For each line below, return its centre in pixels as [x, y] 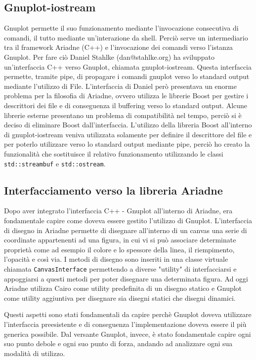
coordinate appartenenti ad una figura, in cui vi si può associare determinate [120, 240]
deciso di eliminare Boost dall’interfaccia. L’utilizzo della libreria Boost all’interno [128, 125]
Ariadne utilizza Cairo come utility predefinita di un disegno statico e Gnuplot [123, 288]
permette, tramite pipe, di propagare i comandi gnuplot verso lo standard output [127, 76]
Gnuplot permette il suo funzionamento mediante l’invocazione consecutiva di [121, 28]
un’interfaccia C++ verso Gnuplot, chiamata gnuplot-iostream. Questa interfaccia [128, 66]
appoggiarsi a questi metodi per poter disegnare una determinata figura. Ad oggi [126, 278]
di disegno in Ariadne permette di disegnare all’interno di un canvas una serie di [126, 230]
